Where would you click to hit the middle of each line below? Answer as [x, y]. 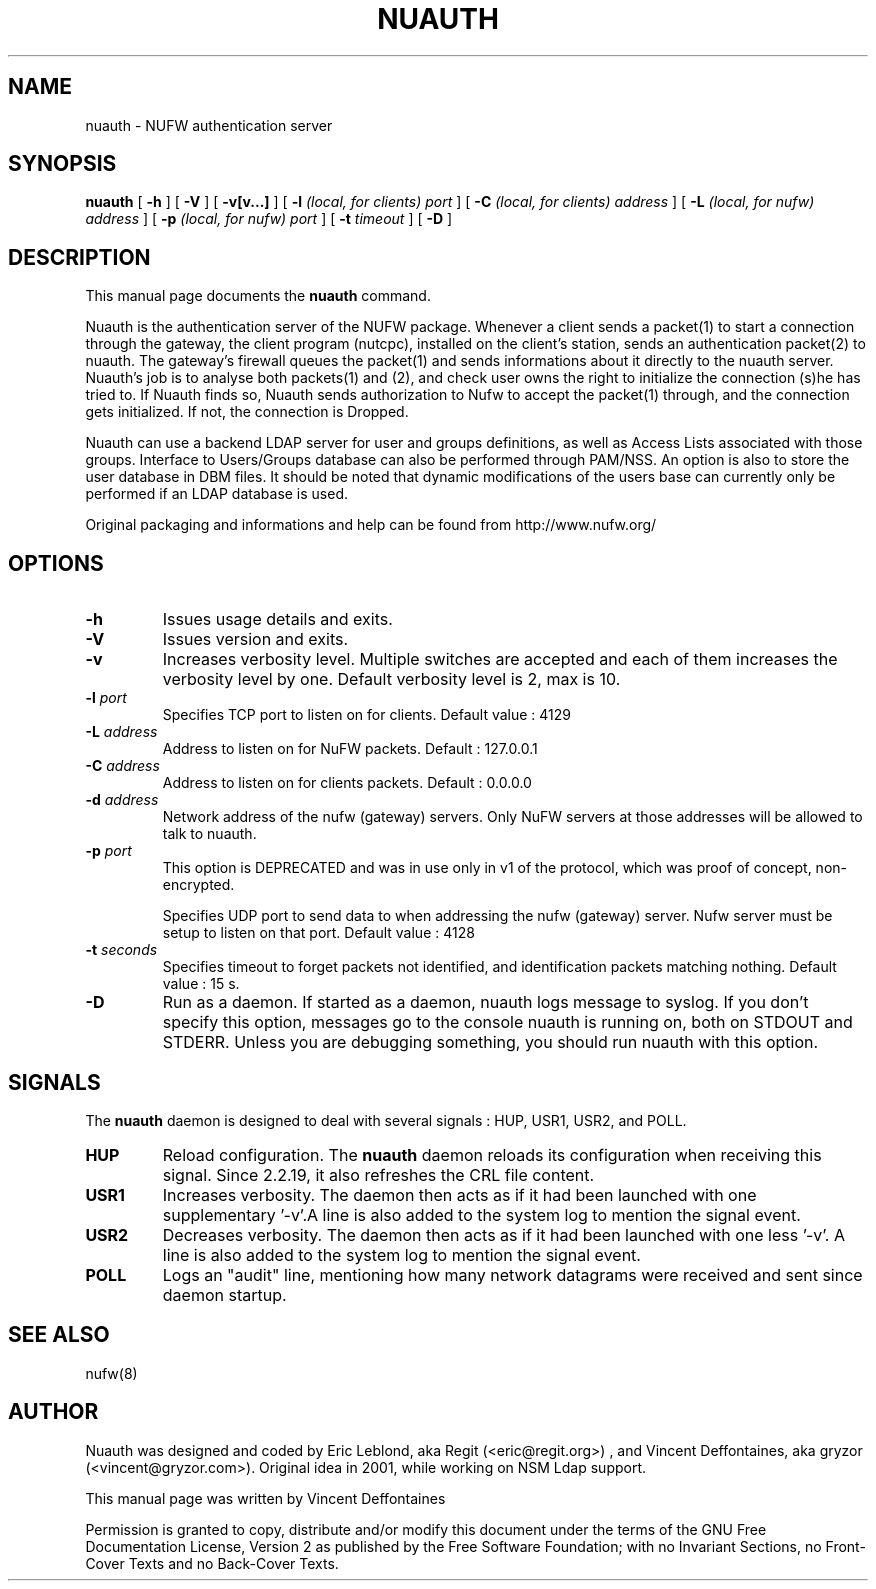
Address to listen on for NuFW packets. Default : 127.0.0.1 [350, 749]
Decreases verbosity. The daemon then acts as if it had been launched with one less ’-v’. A [503, 1234]
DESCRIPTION [79, 257]
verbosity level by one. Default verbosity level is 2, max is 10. [391, 679]
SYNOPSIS [62, 164]
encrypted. [198, 885]
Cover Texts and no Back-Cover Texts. [212, 1563]
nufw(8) [111, 1373]
